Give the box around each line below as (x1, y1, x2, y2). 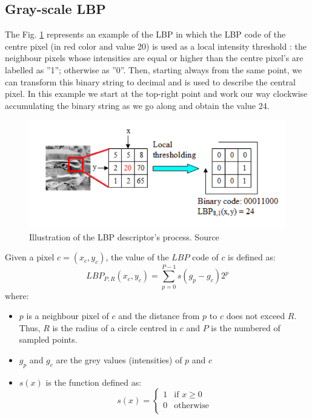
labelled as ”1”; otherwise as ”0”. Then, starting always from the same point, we (5, 63, 302, 76)
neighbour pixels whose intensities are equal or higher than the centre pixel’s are (5, 51, 304, 64)
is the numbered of (211, 321, 280, 334)
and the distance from (118, 309, 200, 322)
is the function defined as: (45, 375, 142, 388)
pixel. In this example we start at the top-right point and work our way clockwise (5, 87, 308, 100)
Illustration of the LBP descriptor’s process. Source (29, 230, 219, 243)
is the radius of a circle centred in (52, 321, 178, 334)
